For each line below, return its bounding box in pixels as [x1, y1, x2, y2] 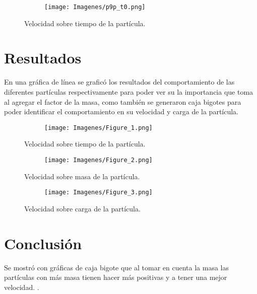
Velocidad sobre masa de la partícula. [24, 171, 140, 181]
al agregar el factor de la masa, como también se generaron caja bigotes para [4, 96, 241, 107]
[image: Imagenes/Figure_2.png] [44, 157, 153, 164]
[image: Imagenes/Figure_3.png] [44, 189, 153, 196]
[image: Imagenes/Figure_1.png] [44, 124, 153, 131]
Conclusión [4, 233, 82, 253]
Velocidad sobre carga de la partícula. [24, 203, 141, 213]
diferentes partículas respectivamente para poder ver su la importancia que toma [4, 86, 253, 97]
